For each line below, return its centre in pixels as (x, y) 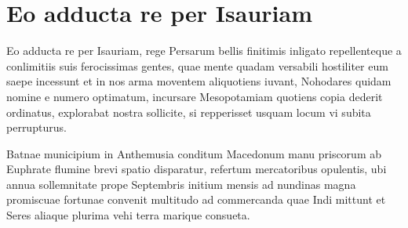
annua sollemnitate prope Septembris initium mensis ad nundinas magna (181, 184)
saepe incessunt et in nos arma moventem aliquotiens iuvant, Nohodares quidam (199, 81)
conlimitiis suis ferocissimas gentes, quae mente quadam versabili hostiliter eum (197, 65)
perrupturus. (36, 127)
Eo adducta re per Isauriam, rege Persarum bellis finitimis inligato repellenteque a (204, 51)
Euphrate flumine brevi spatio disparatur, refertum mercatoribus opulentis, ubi (197, 169)
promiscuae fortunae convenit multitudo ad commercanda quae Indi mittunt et (196, 199)
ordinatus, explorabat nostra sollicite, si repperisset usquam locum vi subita (189, 112)
